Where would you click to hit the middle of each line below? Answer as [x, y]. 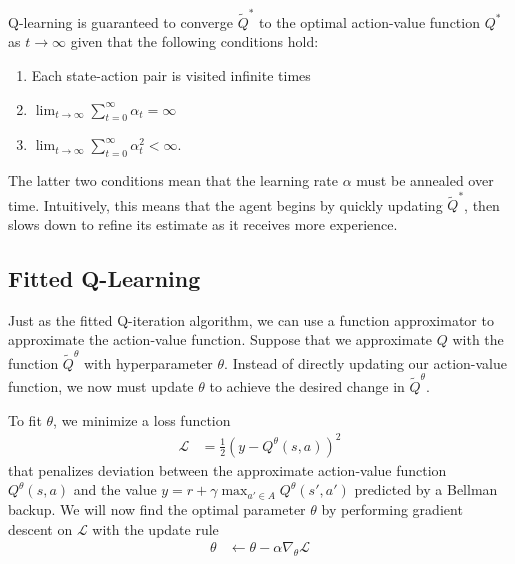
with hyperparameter [148, 362]
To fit [25, 419]
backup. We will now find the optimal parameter [157, 508]
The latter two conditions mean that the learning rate [173, 180]
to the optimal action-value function [369, 21]
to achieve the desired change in [307, 386]
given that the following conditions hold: [194, 41]
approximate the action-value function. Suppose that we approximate [220, 339]
